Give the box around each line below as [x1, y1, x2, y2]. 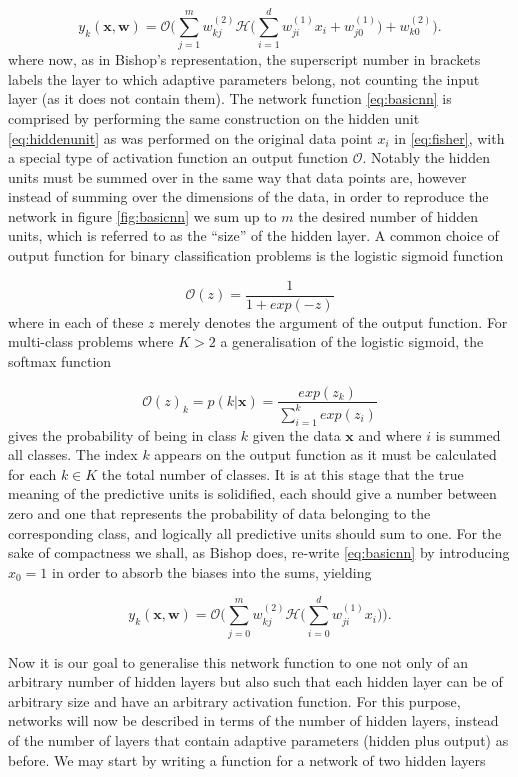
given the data [252, 424, 341, 445]
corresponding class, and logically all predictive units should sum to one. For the [8, 522, 502, 543]
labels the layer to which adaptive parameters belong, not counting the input [8, 68, 480, 89]
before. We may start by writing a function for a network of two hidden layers [8, 749, 486, 770]
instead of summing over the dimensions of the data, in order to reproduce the [8, 186, 489, 207]
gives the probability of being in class [8, 424, 237, 445]
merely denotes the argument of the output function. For [159, 311, 508, 332]
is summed [435, 424, 501, 445]
